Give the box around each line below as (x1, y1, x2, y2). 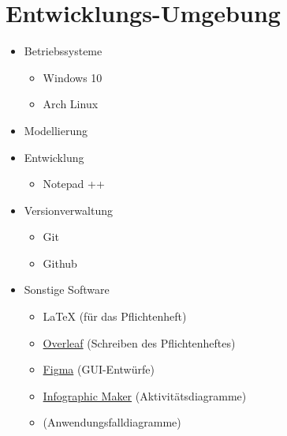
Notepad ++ (43, 175, 105, 192)
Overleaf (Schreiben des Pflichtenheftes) (43, 334, 236, 351)
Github (43, 254, 77, 271)
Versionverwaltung (24, 201, 113, 218)
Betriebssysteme (24, 43, 102, 59)
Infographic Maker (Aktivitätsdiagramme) (43, 387, 247, 404)
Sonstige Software (24, 281, 110, 298)
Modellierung (24, 122, 88, 138)
